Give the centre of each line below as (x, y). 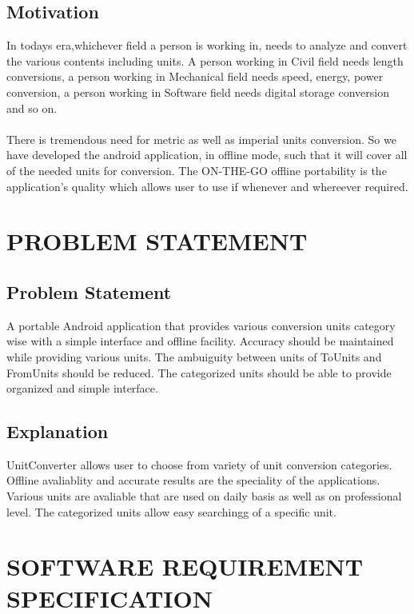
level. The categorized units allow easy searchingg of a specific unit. (171, 511)
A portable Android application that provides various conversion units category (201, 325)
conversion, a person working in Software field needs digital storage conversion (198, 92)
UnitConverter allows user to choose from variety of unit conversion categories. (199, 464)
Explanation (58, 431)
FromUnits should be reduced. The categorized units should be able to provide (199, 372)
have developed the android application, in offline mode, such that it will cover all (207, 155)
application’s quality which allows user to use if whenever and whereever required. (207, 186)
